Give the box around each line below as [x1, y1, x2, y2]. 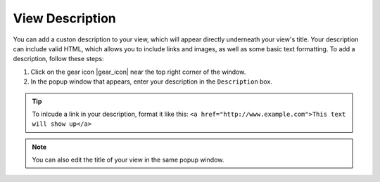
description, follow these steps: [13, 55, 105, 63]
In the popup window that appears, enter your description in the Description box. [30, 77, 272, 86]
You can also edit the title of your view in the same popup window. [32, 155, 224, 164]
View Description [13, 11, 116, 26]
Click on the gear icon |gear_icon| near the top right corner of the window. [30, 67, 246, 76]
